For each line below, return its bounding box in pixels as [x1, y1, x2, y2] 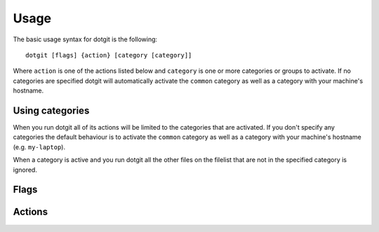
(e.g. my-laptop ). [13, 142, 66, 151]
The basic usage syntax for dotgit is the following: [13, 35, 158, 43]
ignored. [13, 165, 38, 174]
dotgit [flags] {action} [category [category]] [25, 51, 192, 59]
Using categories [13, 104, 90, 116]
